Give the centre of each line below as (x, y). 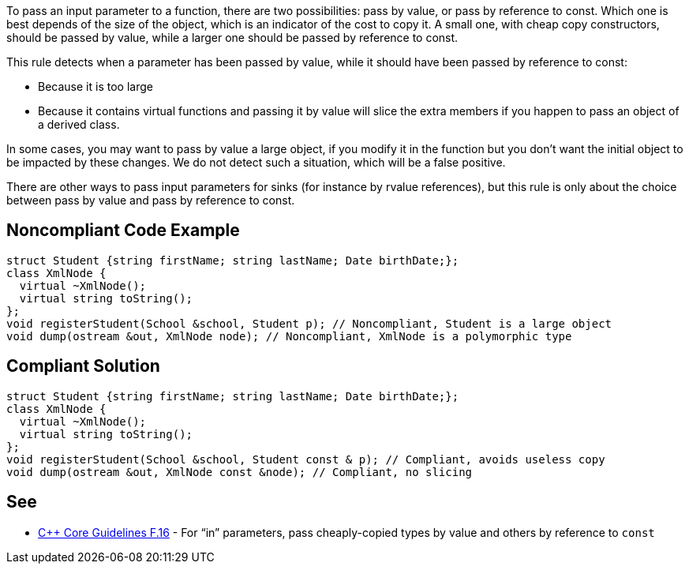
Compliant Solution (83, 366)
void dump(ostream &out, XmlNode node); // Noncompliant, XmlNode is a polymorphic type (289, 336)
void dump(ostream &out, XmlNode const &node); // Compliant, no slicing (240, 472)
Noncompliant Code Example (123, 231)
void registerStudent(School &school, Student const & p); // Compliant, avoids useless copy (306, 459)
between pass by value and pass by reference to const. (151, 200)
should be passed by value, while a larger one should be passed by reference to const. (232, 37)
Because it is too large (95, 86)
